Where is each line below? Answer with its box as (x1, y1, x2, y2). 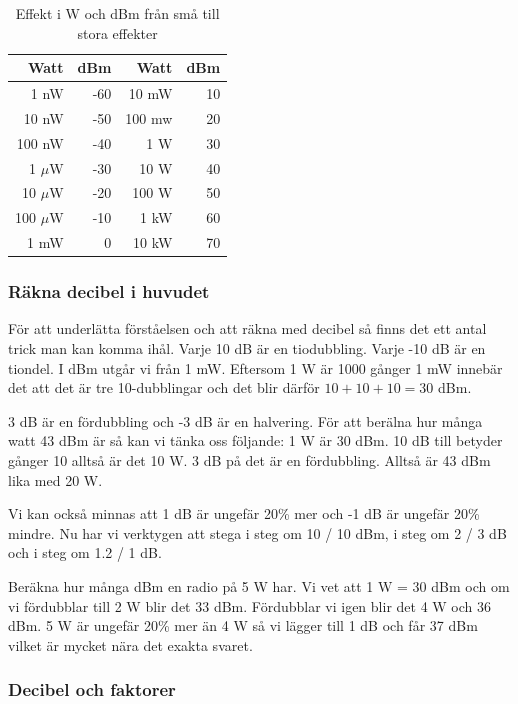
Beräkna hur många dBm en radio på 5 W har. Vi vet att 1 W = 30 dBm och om (8, 575, 510, 596)
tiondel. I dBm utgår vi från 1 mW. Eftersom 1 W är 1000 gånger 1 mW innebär (8, 357, 503, 378)
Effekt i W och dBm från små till (15, 3, 220, 23)
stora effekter (77, 22, 158, 43)
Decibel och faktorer (8, 677, 176, 702)
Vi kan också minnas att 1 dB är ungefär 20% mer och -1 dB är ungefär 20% (8, 503, 480, 524)
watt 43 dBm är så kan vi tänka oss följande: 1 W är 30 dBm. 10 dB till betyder (8, 430, 503, 451)
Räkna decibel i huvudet (8, 279, 210, 304)
